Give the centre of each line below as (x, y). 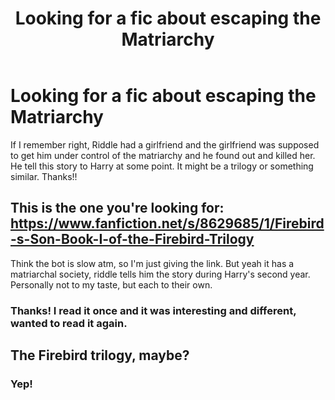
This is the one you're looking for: (117, 208)
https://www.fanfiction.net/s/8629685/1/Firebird (167, 223)
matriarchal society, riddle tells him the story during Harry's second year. (160, 274)
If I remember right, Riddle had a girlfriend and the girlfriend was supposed (165, 144)
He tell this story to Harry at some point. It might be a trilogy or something (162, 166)
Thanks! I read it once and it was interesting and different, (153, 310)
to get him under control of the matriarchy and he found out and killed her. (163, 155)
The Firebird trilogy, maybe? (100, 355)
